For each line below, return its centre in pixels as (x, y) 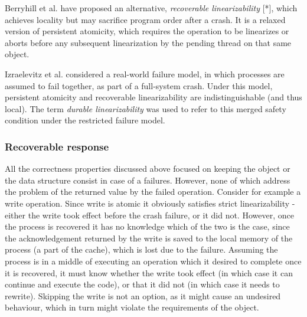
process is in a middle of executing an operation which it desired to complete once (153, 261)
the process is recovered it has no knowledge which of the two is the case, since (147, 226)
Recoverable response (57, 146)
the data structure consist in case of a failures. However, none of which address (148, 180)
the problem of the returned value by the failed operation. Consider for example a (153, 192)
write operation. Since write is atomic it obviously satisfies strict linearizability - (150, 203)
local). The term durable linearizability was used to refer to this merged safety (146, 108)
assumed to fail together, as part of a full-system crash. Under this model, (139, 85)
